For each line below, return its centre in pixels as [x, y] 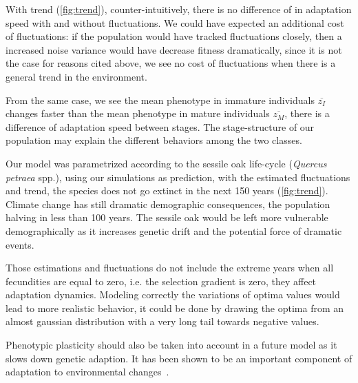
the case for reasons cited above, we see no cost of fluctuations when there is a [171, 63]
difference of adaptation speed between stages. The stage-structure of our [160, 126]
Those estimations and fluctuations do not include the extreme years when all [170, 268]
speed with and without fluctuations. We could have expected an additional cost [175, 22]
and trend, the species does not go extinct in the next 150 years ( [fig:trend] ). [167, 190]
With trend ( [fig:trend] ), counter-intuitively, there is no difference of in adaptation [179, 9]
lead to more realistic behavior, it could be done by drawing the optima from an [175, 308]
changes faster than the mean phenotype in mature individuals [138, 113]
